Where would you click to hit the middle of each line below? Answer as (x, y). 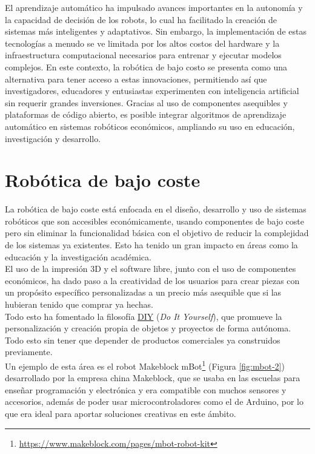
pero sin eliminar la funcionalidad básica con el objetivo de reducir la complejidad (157, 233)
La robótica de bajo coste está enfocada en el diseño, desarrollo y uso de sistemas (156, 209)
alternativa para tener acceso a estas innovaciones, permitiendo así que (136, 79)
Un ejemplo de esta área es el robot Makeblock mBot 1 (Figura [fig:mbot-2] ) (145, 365)
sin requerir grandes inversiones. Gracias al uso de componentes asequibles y (146, 102)
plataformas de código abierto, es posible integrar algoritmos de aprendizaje (146, 114)
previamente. (29, 352)
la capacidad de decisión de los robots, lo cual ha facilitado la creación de (141, 19)
